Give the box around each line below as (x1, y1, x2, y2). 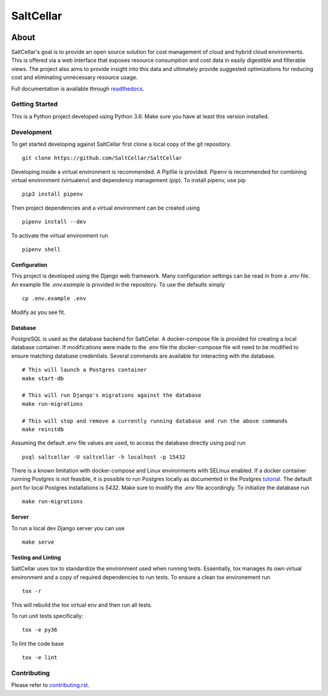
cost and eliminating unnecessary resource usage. (11, 73, 138, 81)
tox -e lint (22, 654, 58, 661)
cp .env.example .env (22, 295, 86, 302)
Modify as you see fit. (11, 309, 66, 316)
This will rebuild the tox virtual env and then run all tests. (11, 601, 152, 609)
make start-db (22, 375, 64, 382)
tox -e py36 (22, 626, 58, 633)
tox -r (22, 588, 42, 595)
